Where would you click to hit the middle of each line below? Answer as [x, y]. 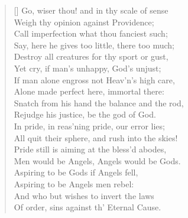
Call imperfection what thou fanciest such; [91, 33]
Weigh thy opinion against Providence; [84, 22]
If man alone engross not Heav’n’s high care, [94, 79]
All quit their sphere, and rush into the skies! [96, 137]
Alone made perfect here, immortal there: [89, 91]
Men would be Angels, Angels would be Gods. [97, 160]
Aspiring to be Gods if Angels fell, [76, 172]
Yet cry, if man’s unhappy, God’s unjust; [87, 68]
